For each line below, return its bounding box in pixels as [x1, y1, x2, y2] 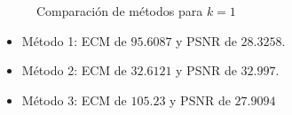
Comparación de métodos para [36, 2, 203, 19]
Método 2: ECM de [21, 61, 127, 80]
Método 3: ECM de [21, 90, 127, 109]
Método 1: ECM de [21, 31, 127, 50]
